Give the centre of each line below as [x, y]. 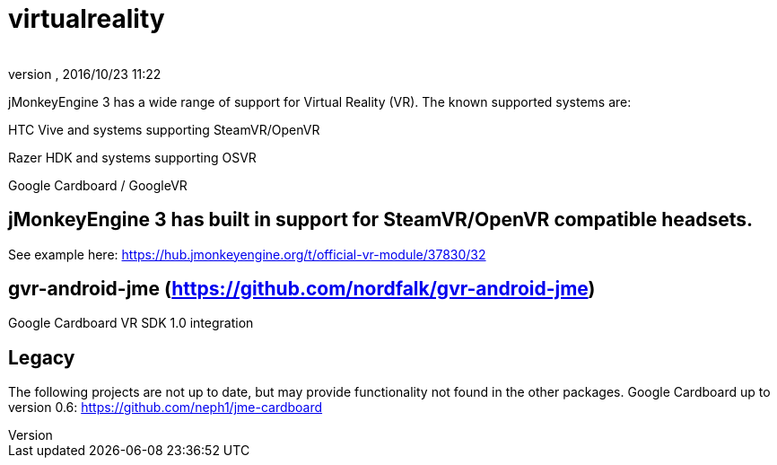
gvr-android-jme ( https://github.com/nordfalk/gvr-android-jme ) [302, 289]
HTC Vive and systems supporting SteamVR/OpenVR [164, 129]
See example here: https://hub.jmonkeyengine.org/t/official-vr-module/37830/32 [247, 254]
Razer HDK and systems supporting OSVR [132, 157]
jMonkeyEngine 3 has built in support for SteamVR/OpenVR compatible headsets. [381, 220]
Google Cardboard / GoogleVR [98, 185]
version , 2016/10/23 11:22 [85, 74]
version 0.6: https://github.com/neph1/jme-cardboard [166, 408]
